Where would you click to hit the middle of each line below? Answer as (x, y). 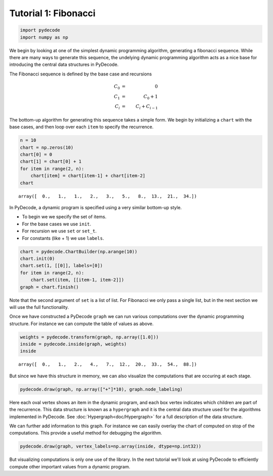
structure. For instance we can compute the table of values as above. (81, 324)
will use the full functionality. (39, 307)
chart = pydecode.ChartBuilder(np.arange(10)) (79, 251)
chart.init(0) (37, 259)
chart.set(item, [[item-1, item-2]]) (77, 280)
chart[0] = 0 (36, 155)
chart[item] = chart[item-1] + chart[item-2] (88, 176)
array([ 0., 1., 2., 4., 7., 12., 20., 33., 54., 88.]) (108, 364)
